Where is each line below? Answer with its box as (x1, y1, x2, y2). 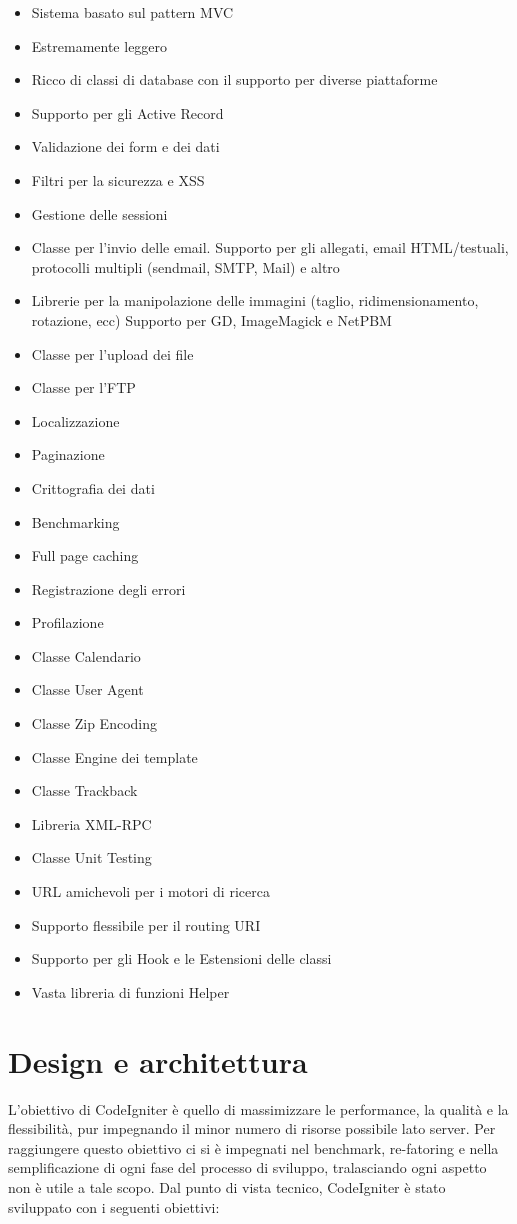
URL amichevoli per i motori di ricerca (31, 881, 270, 902)
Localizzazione (31, 410, 120, 431)
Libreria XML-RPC (31, 813, 152, 834)
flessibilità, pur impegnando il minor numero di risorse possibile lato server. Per (8, 1118, 496, 1139)
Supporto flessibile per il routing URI (31, 914, 261, 935)
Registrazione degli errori (31, 578, 186, 599)
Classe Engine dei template (31, 746, 198, 767)
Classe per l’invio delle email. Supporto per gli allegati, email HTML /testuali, (31, 237, 509, 258)
